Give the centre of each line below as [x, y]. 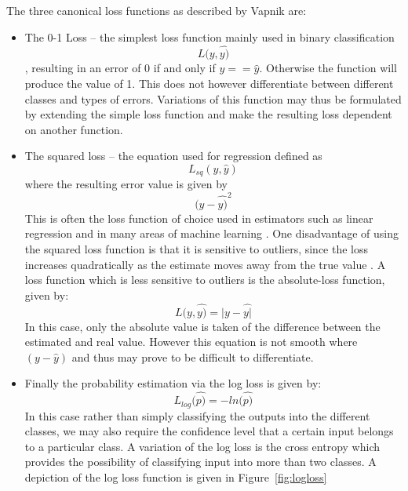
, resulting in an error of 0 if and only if [120, 68]
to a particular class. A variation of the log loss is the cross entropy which [202, 446]
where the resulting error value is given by [126, 184]
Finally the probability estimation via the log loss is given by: [173, 383]
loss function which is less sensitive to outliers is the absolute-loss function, [205, 280]
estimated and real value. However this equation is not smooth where [191, 342]
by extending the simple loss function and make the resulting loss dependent [208, 114]
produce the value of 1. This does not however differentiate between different [209, 83]
